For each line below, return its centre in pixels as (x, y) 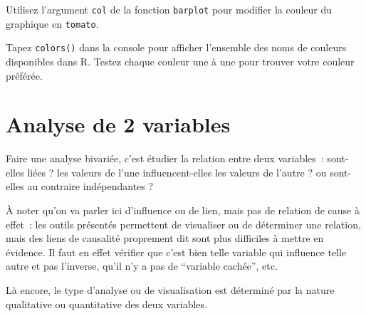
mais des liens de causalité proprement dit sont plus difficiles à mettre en (165, 238)
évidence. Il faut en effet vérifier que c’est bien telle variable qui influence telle (176, 252)
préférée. (24, 75)
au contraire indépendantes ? (90, 186)
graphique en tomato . (52, 23)
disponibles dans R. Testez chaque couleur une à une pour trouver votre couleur (180, 61)
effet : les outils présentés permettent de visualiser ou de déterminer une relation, (183, 224)
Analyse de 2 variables (118, 124)
